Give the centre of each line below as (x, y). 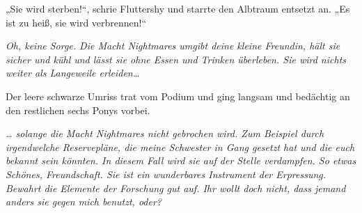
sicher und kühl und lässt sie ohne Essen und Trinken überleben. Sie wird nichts (176, 59)
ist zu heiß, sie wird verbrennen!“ (76, 22)
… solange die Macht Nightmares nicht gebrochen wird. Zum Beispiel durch (165, 133)
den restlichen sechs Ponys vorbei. (78, 110)
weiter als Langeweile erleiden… (73, 73)
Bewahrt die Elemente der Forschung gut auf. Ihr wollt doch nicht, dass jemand (176, 188)
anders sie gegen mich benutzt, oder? (84, 202)
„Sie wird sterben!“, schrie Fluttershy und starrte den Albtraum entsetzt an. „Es (178, 8)
